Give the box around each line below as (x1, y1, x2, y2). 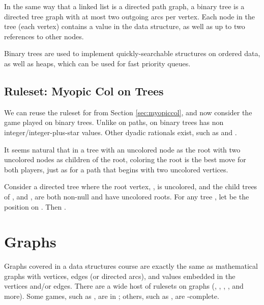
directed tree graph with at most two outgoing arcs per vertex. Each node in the (4, 11, 255, 21)
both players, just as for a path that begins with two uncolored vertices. (4, 164, 228, 174)
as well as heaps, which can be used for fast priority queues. (4, 58, 191, 68)
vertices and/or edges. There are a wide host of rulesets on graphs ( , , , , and (4, 281, 244, 291)
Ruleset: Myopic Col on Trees (4, 83, 164, 98)
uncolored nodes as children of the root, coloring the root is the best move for (4, 154, 246, 165)
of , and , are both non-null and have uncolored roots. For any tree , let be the (4, 191, 249, 201)
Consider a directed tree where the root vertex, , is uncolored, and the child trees (4, 181, 257, 192)
